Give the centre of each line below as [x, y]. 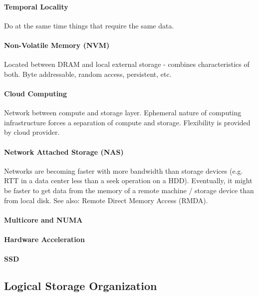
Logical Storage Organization [81, 286]
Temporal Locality [36, 6]
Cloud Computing [36, 93]
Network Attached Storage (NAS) [64, 151]
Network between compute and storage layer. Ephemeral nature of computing [123, 113]
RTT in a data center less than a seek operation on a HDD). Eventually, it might [128, 180]
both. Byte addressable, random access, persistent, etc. [88, 74]
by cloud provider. [32, 132]
